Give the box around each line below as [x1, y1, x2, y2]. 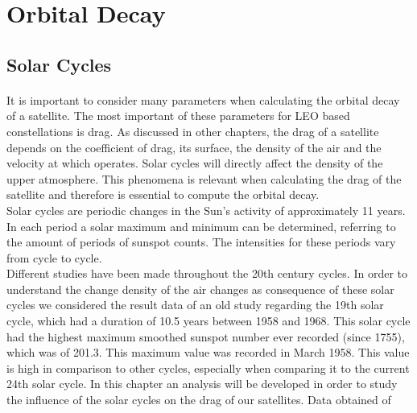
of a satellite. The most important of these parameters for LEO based [6, 107, 350, 124]
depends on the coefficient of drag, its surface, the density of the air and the [6, 138, 382, 155]
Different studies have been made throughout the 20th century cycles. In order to [6, 265, 407, 282]
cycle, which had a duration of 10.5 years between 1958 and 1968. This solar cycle [6, 312, 411, 329]
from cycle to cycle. [6, 249, 102, 266]
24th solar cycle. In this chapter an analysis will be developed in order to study [6, 375, 398, 392]
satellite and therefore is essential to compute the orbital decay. [6, 186, 320, 203]
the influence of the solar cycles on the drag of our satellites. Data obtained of [6, 391, 391, 408]
